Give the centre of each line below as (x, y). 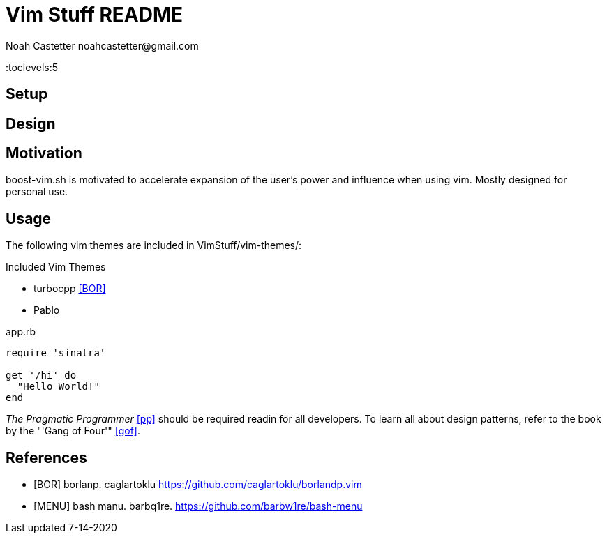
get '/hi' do (41, 375)
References (46, 457)
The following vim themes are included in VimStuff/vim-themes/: (154, 245)
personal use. (37, 192)
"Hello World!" (58, 387)
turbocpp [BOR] (70, 289)
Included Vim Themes (56, 267)
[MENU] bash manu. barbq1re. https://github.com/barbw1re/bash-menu (198, 506)
